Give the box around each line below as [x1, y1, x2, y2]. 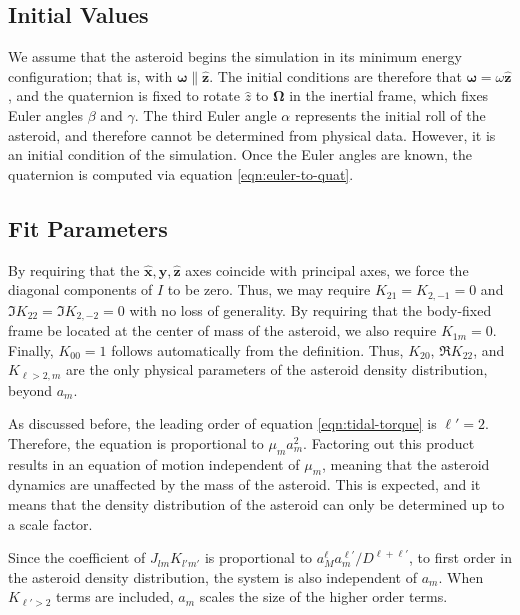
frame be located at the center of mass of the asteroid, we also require [8, 320, 437, 341]
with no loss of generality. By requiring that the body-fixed [129, 299, 492, 320]
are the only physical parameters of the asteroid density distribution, [66, 359, 488, 380]
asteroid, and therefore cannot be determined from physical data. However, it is [8, 124, 496, 145]
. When [438, 566, 484, 587]
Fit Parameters [8, 212, 168, 243]
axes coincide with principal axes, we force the [185, 259, 469, 280]
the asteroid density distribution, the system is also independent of [8, 566, 417, 587]
